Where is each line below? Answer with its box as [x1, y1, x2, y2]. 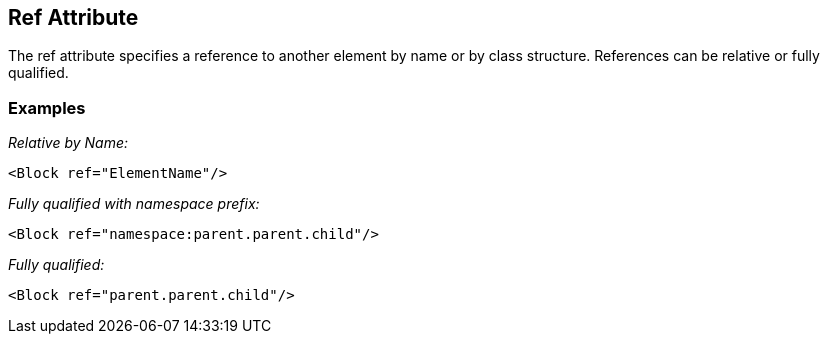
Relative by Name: [8, 134, 129, 152]
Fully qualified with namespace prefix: [8, 195, 260, 213]
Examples [8, 97, 86, 118]
